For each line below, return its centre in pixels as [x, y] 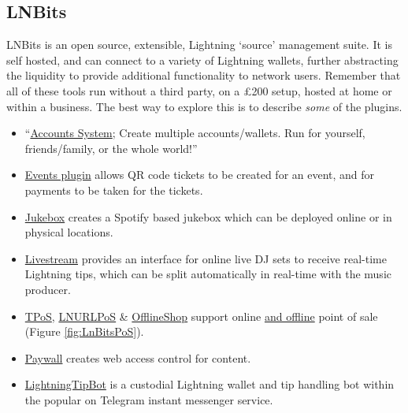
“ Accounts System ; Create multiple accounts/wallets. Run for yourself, [195, 133]
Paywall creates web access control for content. [138, 357]
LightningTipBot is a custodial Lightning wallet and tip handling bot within [210, 384]
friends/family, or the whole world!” [111, 148]
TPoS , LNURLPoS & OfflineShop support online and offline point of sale [201, 316]
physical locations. [69, 232]
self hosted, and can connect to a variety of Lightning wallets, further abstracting [202, 60]
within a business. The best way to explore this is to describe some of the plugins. [204, 106]
